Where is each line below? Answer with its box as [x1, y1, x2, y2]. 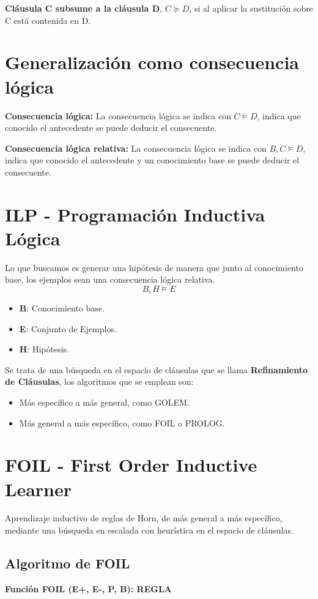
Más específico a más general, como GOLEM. [19, 395, 190, 408]
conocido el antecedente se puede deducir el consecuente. [5, 121, 217, 134]
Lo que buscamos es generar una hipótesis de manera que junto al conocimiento [5, 261, 303, 273]
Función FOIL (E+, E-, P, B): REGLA [5, 582, 172, 595]
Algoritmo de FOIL [5, 554, 130, 573]
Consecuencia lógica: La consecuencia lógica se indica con [5, 109, 231, 122]
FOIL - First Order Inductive [5, 452, 257, 477]
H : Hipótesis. [19, 343, 70, 355]
